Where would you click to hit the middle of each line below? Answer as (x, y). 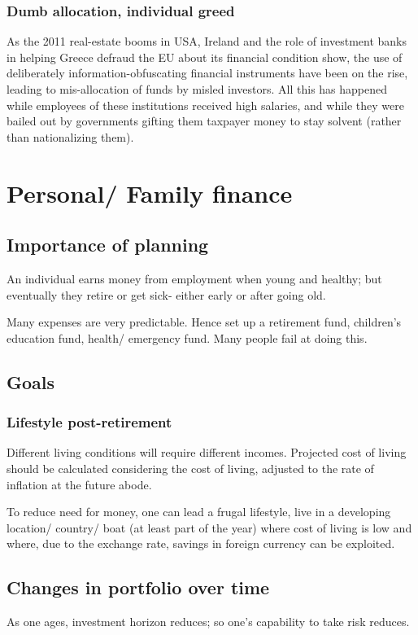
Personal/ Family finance (150, 193)
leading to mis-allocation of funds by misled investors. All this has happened (197, 89)
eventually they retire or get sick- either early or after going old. (166, 294)
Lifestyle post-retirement (89, 422)
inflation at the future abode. (79, 484)
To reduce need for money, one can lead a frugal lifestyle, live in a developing (199, 512)
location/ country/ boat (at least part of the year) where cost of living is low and (209, 527)
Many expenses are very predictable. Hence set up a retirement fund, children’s (204, 322)
